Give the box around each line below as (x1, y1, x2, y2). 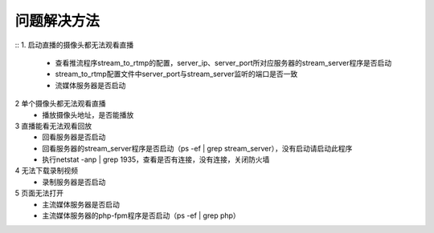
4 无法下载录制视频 (14, 166, 78, 175)
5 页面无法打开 (14, 188, 64, 198)
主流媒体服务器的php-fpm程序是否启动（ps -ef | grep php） (42, 211, 240, 220)
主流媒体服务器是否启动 (42, 199, 120, 209)
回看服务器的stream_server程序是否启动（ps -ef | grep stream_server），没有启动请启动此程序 (42, 143, 353, 153)
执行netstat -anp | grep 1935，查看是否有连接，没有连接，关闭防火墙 (42, 155, 270, 164)
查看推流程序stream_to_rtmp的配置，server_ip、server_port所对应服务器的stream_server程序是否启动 (55, 58, 392, 67)
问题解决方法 (14, 12, 100, 30)
